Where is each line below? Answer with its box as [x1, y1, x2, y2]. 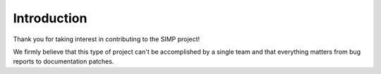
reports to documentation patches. [13, 57, 114, 66]
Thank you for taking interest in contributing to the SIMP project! [13, 35, 200, 43]
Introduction [13, 10, 87, 26]
